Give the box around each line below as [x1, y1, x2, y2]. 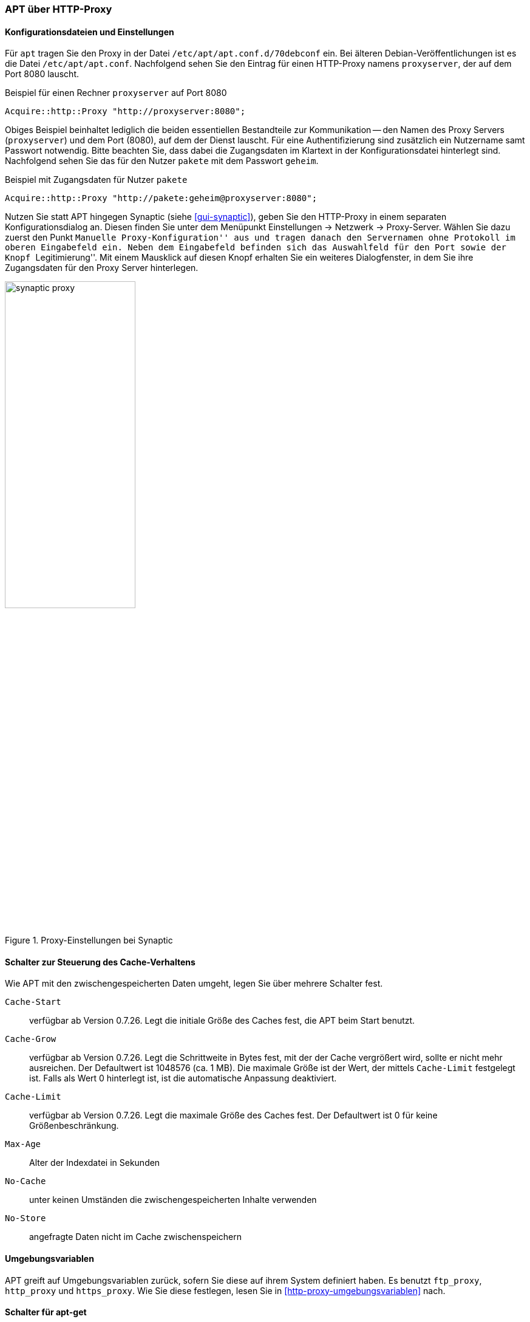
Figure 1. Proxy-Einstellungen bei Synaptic [5, 935, 173, 946]
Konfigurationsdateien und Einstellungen [5, 26, 174, 37]
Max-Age [5, 1139, 41, 1149]
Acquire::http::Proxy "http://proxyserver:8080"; [5, 106, 246, 117]
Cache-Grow [5, 1034, 56, 1044]
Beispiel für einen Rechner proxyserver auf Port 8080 [5, 87, 227, 98]
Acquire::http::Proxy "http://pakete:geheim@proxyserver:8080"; [5, 193, 318, 204]
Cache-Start [5, 997, 61, 1007]
